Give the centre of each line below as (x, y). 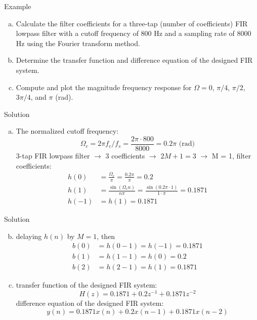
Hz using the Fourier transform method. (78, 43)
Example (18, 6)
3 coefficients (125, 155)
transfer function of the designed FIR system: (87, 285)
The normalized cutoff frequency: (67, 131)
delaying (29, 236)
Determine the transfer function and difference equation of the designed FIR (134, 60)
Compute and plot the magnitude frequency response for (104, 87)
